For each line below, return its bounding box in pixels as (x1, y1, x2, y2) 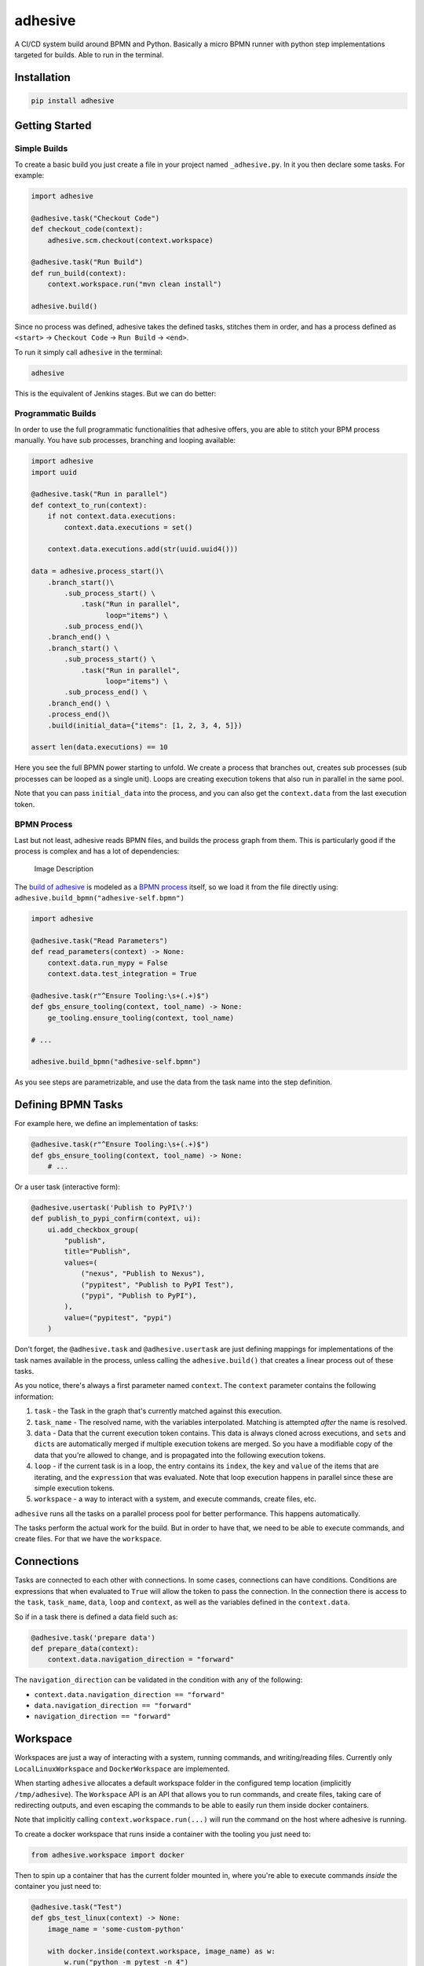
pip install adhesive (31, 96, 115, 105)
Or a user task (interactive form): (14, 1182, 121, 1191)
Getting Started (14, 119, 92, 133)
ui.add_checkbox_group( (47, 1225, 139, 1234)
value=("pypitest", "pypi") (64, 1313, 173, 1322)
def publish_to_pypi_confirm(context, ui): (31, 1214, 202, 1223)
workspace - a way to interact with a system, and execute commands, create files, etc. (34, 1494, 317, 1504)
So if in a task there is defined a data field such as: (14, 1612, 178, 1622)
